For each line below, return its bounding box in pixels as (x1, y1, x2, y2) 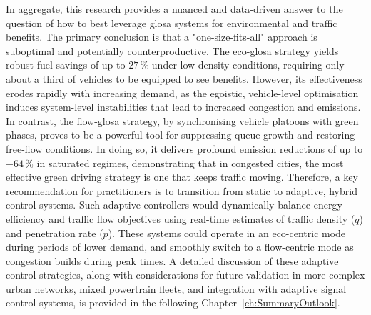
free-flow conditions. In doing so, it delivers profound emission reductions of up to (6, 141, 363, 156)
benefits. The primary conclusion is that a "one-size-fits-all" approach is (6, 29, 317, 44)
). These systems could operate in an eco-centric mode (108, 225, 346, 240)
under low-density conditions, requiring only (151, 57, 345, 72)
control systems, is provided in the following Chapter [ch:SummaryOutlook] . (6, 295, 340, 310)
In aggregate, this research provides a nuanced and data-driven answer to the (6, 1, 343, 16)
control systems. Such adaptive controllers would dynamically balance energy (6, 197, 342, 212)
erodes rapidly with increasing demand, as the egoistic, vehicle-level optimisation (6, 85, 359, 100)
